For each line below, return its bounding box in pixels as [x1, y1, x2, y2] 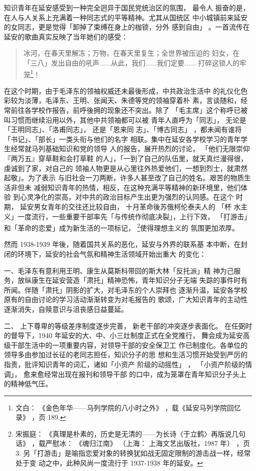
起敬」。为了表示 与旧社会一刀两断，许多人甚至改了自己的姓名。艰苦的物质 [4, 172, 244, 183]
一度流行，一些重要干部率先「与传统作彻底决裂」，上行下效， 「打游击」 [17, 211, 251, 221]
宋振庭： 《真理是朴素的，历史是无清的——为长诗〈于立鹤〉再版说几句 [15, 428, 246, 438]
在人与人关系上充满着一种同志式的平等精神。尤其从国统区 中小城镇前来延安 [4, 12, 248, 22]
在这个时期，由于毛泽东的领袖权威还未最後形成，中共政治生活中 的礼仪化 [4, 85, 241, 96]
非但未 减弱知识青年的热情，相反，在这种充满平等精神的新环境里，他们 [10, 182, 241, 192]
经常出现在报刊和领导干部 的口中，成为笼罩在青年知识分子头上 [44, 369, 247, 379]
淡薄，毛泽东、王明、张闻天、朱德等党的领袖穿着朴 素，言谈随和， [24, 95, 241, 105]
